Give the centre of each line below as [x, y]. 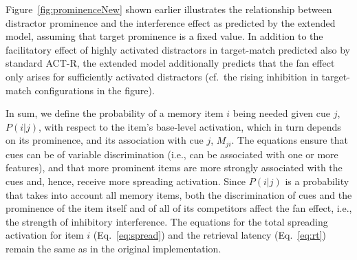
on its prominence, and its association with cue [105, 140]
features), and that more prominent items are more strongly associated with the [174, 167]
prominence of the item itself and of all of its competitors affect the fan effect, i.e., [179, 208]
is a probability [317, 181]
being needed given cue [282, 113]
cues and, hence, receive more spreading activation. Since [126, 181]
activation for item [45, 235]
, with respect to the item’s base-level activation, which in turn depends [190, 126]
